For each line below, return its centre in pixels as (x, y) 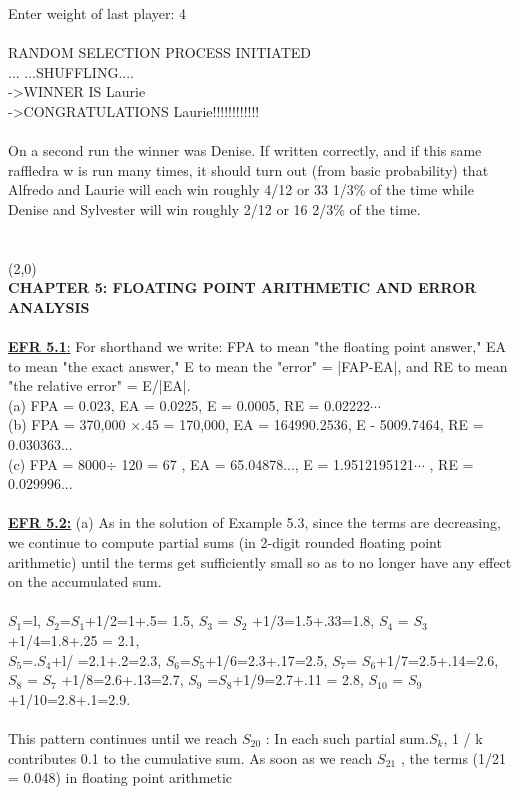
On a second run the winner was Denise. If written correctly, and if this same (245, 150)
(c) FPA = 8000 (57, 463)
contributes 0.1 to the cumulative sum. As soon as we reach (190, 757)
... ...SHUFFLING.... (71, 71)
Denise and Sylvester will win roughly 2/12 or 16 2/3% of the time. (214, 208)
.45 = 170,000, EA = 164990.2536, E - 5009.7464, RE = (312, 424)
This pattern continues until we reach (123, 737)
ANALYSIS (49, 306)
